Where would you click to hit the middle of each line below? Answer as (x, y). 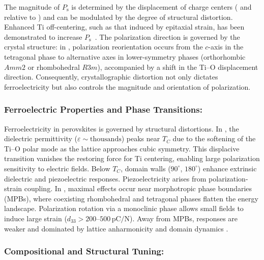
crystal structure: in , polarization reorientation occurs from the (104, 47)
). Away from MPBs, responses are (184, 218)
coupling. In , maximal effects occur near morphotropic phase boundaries (138, 188)
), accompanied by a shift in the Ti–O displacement (178, 67)
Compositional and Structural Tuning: (84, 251)
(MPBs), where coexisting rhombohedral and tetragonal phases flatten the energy (131, 198)
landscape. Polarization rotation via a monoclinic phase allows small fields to (124, 208)
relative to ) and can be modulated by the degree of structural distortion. (119, 17)
